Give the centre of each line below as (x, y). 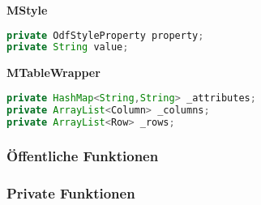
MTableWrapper (53, 73)
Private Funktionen (71, 193)
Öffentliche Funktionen (83, 156)
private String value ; (68, 47)
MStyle (27, 10)
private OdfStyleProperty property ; (105, 35)
